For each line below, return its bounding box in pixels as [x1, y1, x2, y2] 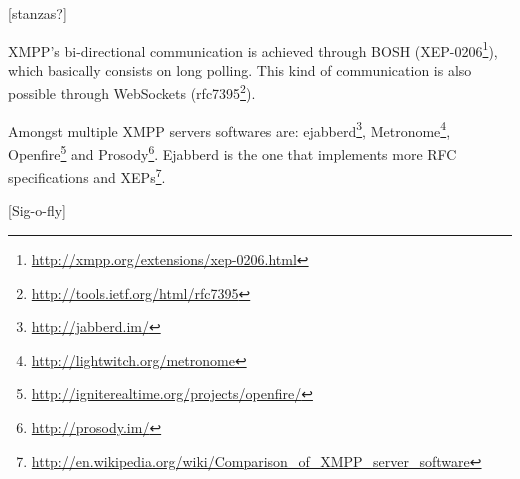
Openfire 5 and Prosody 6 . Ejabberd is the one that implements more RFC [8, 140, 457, 164]
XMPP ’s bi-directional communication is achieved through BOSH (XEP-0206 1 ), [8, 37, 498, 61]
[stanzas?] [8, 3, 67, 23]
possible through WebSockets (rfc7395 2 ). [8, 80, 256, 104]
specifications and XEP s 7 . [8, 164, 166, 187]
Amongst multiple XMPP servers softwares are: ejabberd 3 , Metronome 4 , [8, 117, 451, 141]
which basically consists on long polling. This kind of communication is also [8, 59, 472, 80]
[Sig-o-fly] [8, 200, 66, 221]
